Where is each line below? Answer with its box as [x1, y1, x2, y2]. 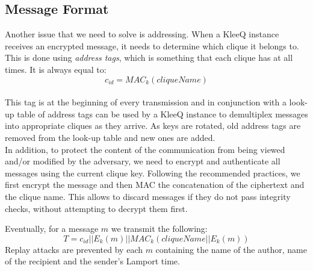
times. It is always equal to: [5, 63, 107, 75]
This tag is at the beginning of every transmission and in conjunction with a [5, 96, 287, 108]
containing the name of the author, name [155, 243, 307, 255]
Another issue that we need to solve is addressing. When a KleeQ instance [5, 28, 279, 40]
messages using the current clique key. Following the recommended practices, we [5, 166, 300, 179]
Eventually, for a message [5, 222, 99, 235]
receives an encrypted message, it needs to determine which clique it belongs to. [5, 39, 299, 52]
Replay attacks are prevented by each [5, 243, 143, 255]
